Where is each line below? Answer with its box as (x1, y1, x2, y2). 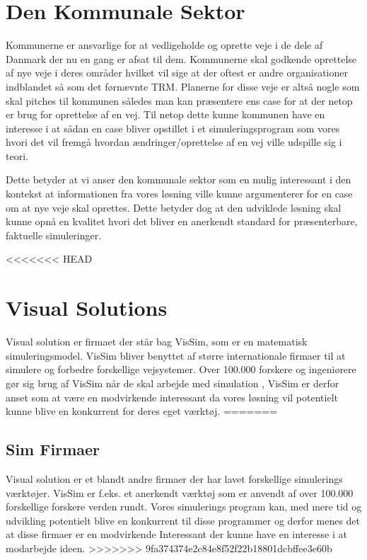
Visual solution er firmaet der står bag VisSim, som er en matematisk (6, 334, 308, 349)
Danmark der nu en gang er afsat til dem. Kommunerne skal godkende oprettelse (6, 51, 357, 66)
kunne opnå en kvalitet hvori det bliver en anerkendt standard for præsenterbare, (6, 214, 358, 229)
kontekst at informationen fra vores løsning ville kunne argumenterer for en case (6, 186, 353, 201)
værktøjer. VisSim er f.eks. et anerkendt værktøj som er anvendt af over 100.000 (6, 485, 354, 500)
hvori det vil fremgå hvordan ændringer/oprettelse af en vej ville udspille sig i (6, 135, 342, 149)
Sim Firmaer (6, 438, 100, 460)
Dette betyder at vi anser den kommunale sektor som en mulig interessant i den (6, 172, 351, 187)
